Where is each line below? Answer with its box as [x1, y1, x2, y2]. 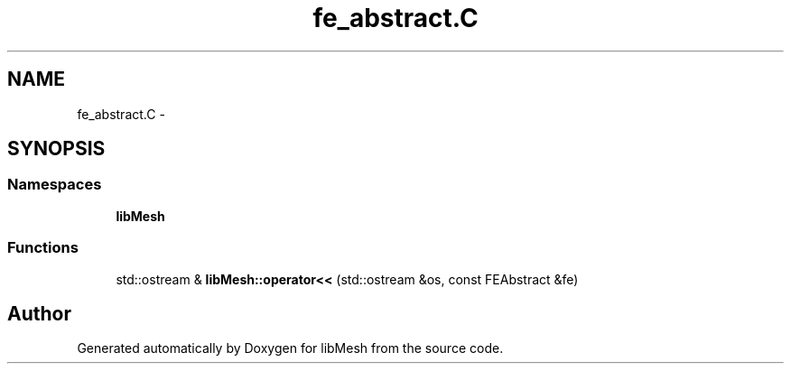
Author [7, 301, 71, 325]
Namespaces [7, 175, 102, 194]
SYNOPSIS [7, 137, 106, 161]
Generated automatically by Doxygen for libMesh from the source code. [77, 340, 504, 357]
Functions [7, 238, 79, 257]
